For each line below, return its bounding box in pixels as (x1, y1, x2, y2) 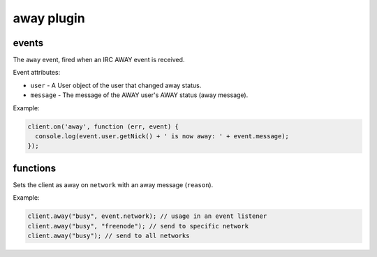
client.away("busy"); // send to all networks (27, 232, 190, 240)
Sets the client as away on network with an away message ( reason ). (13, 180, 214, 189)
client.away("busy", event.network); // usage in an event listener (27, 212, 267, 220)
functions (13, 162, 56, 174)
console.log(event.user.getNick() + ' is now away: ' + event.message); (35, 133, 290, 140)
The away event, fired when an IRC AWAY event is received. (13, 56, 185, 64)
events (13, 37, 44, 49)
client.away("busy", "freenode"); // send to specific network (27, 222, 249, 230)
